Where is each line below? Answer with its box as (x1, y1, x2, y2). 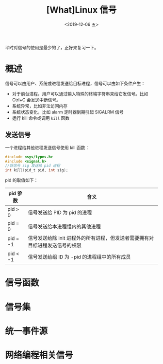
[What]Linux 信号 (46, 4, 117, 16)
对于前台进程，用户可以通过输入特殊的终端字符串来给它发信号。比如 (12, 91, 148, 96)
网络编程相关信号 (5, 349, 74, 361)
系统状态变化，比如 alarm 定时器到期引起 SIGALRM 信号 (12, 109, 124, 115)
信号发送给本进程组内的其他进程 (28, 223, 101, 230)
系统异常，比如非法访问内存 (12, 103, 68, 109)
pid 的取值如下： (5, 177, 38, 183)
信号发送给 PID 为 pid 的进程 (28, 209, 92, 216)
